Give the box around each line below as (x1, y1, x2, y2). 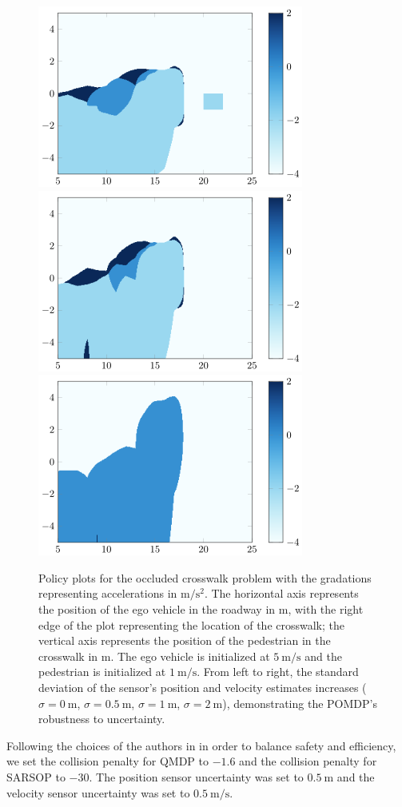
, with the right (288, 600, 364, 617)
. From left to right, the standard (197, 663, 359, 680)
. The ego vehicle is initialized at (110, 647, 270, 664)
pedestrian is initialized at (38, 663, 166, 680)
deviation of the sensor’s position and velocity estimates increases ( (38, 678, 367, 695)
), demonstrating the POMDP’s (222, 694, 377, 711)
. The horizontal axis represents (204, 585, 359, 602)
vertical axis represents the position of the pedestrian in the (38, 632, 331, 649)
